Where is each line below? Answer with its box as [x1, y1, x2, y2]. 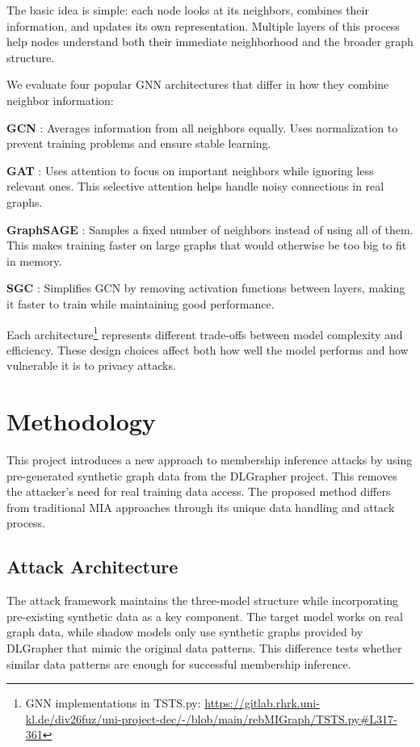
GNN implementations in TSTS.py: [25, 695, 201, 711]
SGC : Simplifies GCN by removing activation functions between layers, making [6, 279, 405, 296]
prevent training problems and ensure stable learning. [6, 135, 271, 152]
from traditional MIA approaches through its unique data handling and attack [6, 498, 395, 515]
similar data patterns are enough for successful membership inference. [6, 655, 351, 672]
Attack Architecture [6, 554, 178, 579]
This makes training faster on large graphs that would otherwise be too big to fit [6, 237, 407, 254]
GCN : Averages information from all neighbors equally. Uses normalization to [6, 119, 398, 136]
